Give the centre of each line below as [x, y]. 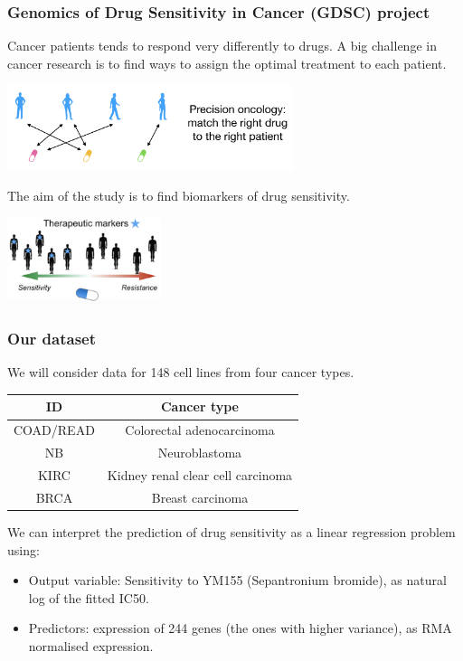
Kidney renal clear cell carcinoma [200, 475]
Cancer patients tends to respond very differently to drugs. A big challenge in [222, 46]
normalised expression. [91, 645]
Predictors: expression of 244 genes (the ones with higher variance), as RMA [240, 628]
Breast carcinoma [200, 497]
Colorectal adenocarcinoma [200, 430]
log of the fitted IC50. [89, 597]
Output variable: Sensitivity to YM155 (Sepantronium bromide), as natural [237, 580]
